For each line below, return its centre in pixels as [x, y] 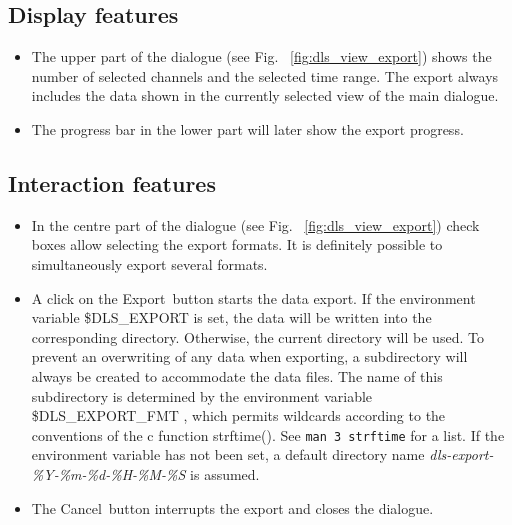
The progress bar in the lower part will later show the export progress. [247, 128]
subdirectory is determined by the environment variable [202, 395]
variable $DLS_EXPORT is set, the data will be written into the [231, 317]
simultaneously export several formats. [149, 263]
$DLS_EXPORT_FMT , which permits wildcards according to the [238, 415]
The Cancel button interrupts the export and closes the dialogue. [232, 507]
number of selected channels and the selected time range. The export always [265, 75]
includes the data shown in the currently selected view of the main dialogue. [265, 95]
